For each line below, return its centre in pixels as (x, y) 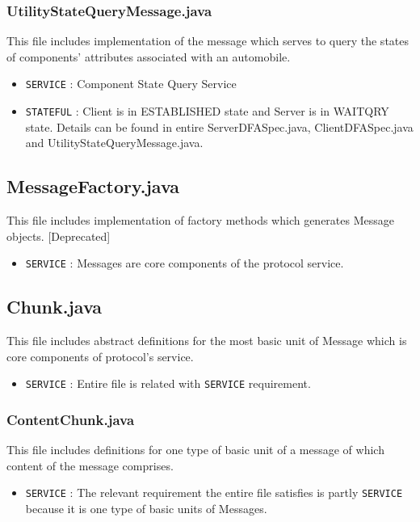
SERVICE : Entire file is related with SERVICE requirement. (168, 383)
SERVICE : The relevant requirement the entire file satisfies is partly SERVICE (214, 493)
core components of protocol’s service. (100, 356)
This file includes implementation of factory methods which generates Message (201, 220)
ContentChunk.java (71, 419)
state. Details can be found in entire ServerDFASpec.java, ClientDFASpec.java (219, 126)
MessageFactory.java (93, 186)
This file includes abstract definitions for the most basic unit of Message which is (207, 341)
